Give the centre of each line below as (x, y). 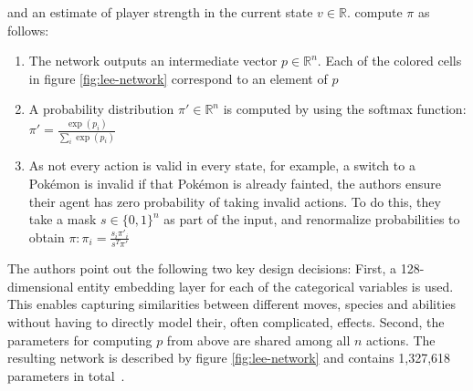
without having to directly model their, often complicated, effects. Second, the (226, 321)
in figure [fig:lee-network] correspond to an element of (178, 78)
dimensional (41, 286)
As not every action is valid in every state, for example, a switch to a (222, 165)
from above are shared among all (258, 340)
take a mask (63, 219)
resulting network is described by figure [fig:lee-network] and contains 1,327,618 (229, 358)
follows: (28, 30)
